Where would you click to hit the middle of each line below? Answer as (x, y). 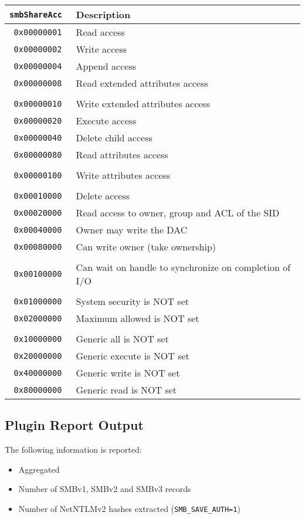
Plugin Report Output (74, 425)
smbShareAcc (36, 14)
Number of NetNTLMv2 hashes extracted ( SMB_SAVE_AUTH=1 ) (129, 508)
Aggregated (39, 469)
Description (103, 14)
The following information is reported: (73, 450)
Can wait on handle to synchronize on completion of (183, 267)
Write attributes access (123, 175)
